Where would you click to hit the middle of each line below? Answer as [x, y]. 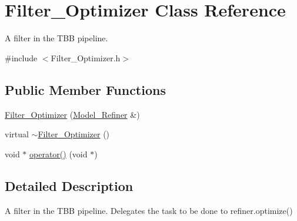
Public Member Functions [85, 89]
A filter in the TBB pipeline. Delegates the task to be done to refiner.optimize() [149, 210]
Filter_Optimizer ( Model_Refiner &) [72, 114]
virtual [17, 134]
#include [21, 57]
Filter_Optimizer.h [86, 57]
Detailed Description [69, 185]
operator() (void [59, 154]
